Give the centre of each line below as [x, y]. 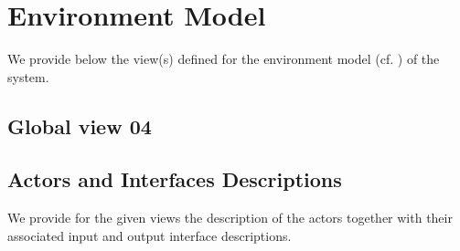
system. [28, 76]
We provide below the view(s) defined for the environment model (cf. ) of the [224, 59]
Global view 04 [80, 125]
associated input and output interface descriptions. [150, 235]
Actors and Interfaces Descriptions [175, 179]
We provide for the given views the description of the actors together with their [230, 218]
